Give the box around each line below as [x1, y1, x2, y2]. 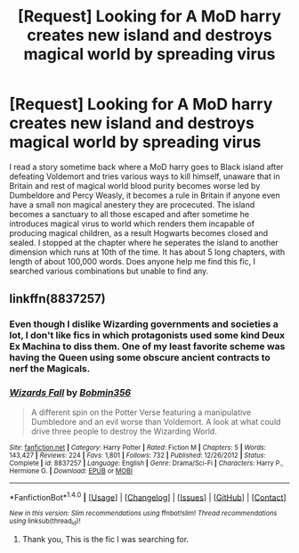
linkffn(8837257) [9, 291, 106, 306]
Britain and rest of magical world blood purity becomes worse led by [9, 180, 261, 191]
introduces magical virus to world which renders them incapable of [9, 218, 255, 229]
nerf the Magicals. [9, 362, 91, 375]
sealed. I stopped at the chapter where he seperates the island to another [9, 237, 279, 248]
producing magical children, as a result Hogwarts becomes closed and [9, 227, 269, 238]
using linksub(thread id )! [9, 516, 81, 527]
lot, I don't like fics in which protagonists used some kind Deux [9, 329, 286, 342]
